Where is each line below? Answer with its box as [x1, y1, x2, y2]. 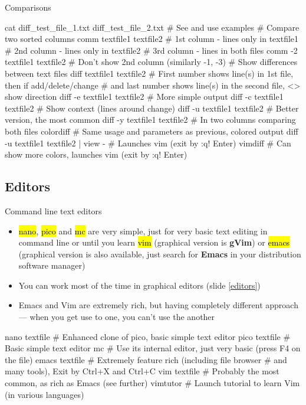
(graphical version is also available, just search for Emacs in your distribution [18, 247, 301, 260]
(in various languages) [5, 388, 84, 400]
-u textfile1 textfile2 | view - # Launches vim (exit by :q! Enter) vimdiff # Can [5, 136, 291, 149]
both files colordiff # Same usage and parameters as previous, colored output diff [5, 125, 298, 137]
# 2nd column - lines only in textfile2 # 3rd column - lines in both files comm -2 [5, 44, 298, 56]
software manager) [18, 259, 85, 272]
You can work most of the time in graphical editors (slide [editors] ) [18, 279, 261, 291]
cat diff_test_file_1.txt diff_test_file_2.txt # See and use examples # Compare [5, 21, 300, 33]
